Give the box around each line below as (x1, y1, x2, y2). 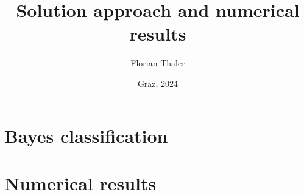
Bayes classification (4, 123, 168, 148)
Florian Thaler (130, 56, 185, 69)
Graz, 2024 (137, 77, 179, 89)
